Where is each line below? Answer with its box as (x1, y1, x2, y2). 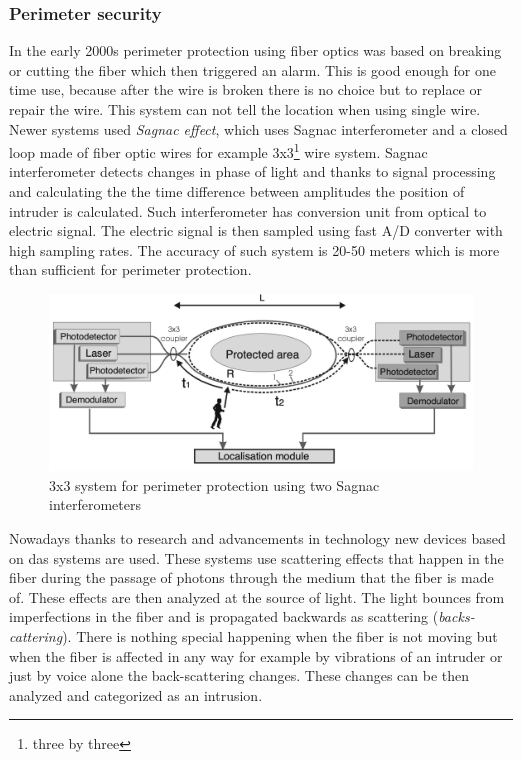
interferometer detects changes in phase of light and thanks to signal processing (9, 161, 496, 182)
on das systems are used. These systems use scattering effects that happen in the (9, 547, 504, 568)
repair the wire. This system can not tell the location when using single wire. (9, 99, 481, 119)
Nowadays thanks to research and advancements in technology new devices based (9, 528, 506, 548)
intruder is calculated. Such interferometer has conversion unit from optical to (9, 200, 487, 221)
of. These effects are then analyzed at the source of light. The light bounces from (9, 586, 505, 607)
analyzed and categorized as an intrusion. (9, 684, 263, 705)
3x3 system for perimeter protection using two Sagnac (49, 474, 380, 495)
